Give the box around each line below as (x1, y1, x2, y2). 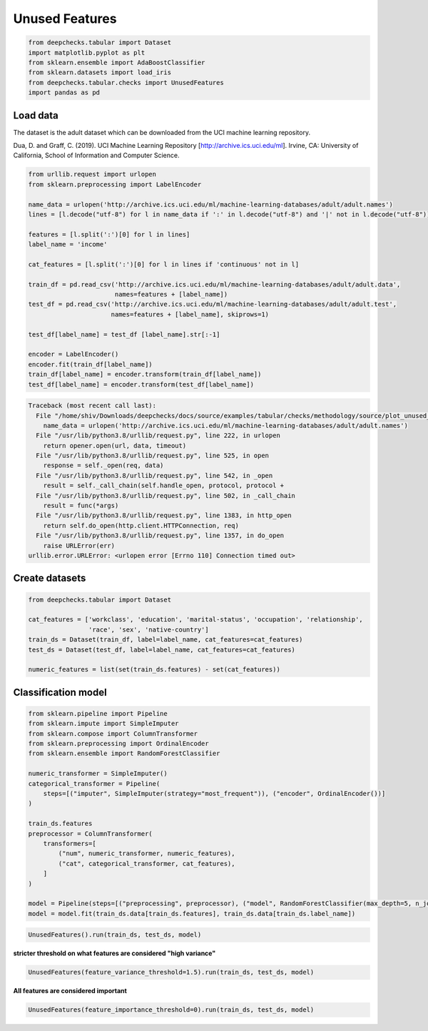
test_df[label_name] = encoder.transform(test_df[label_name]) (28, 380, 255, 389)
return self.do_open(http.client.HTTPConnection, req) (43, 522, 239, 529)
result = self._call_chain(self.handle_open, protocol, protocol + (43, 482, 285, 489)
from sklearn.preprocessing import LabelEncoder (28, 180, 202, 189)
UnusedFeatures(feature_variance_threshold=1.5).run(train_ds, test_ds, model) (28, 968, 315, 977)
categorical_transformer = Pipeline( (28, 780, 160, 787)
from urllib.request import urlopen (28, 170, 157, 179)
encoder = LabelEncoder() (28, 350, 119, 359)
